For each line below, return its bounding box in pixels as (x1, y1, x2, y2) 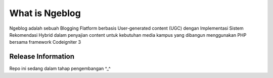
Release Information (9, 52, 75, 61)
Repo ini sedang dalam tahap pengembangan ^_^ (9, 65, 111, 71)
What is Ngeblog (9, 8, 81, 19)
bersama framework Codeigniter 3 (9, 39, 81, 45)
